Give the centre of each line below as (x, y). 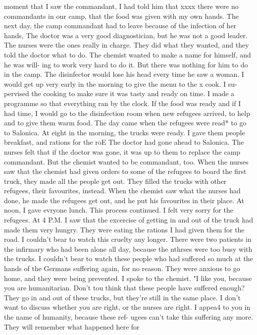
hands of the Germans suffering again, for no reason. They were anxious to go (122, 268)
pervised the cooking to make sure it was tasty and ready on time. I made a (119, 93)
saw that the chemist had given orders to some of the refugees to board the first (125, 171)
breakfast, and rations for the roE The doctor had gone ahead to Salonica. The (124, 142)
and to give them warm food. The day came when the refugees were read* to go (125, 123)
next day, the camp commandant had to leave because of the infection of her (120, 26)
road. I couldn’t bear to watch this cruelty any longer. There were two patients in (128, 239)
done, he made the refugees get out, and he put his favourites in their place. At (124, 200)
